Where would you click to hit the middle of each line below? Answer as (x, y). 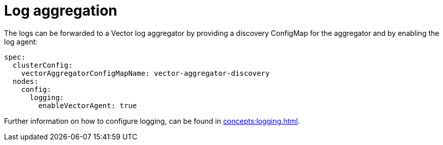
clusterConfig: (42, 65)
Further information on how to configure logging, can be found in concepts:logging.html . (152, 121)
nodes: (25, 81)
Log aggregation (61, 11)
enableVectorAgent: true (88, 105)
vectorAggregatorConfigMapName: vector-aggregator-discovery (145, 73)
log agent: (21, 41)
